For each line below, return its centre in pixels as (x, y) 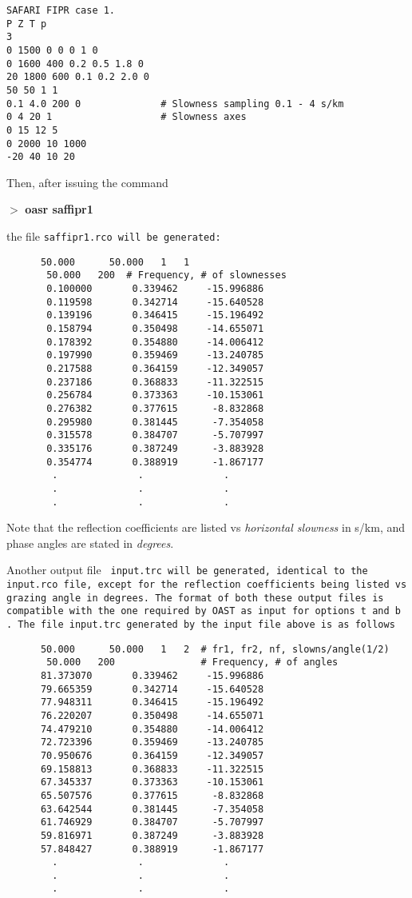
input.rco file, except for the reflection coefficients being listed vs (207, 585)
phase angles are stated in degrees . (90, 543)
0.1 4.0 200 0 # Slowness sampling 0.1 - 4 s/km (175, 104)
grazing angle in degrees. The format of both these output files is (195, 598)
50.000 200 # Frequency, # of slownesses (166, 275)
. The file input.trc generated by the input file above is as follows (201, 625)
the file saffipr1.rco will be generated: (114, 236)
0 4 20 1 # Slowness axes (127, 117)
